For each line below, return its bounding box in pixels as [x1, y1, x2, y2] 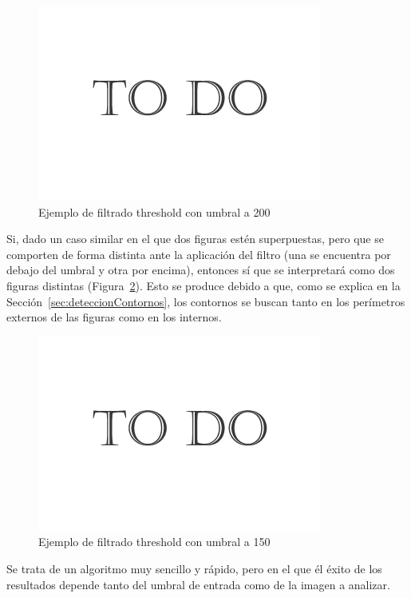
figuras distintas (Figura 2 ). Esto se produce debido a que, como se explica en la [6, 277, 401, 293]
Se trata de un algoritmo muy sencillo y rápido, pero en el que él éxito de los [6, 560, 382, 576]
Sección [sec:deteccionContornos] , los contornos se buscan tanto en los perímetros [6, 293, 405, 309]
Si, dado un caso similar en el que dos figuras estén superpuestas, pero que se [6, 230, 384, 247]
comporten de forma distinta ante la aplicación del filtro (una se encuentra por [6, 245, 391, 262]
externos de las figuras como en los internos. [6, 309, 222, 325]
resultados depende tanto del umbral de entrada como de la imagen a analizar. [6, 576, 390, 592]
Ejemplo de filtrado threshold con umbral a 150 [38, 533, 271, 550]
